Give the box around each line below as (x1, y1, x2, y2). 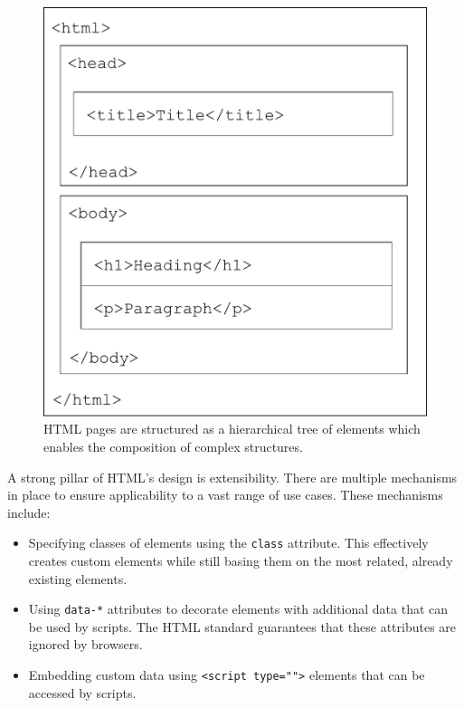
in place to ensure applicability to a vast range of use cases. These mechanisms (7, 485, 443, 504)
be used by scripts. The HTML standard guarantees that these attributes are (28, 617, 457, 636)
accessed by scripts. (28, 683, 137, 702)
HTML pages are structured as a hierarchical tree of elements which (43, 419, 421, 438)
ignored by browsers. (28, 635, 143, 654)
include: (7, 502, 51, 521)
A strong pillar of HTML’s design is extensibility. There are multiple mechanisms (7, 467, 458, 486)
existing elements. (28, 569, 128, 588)
